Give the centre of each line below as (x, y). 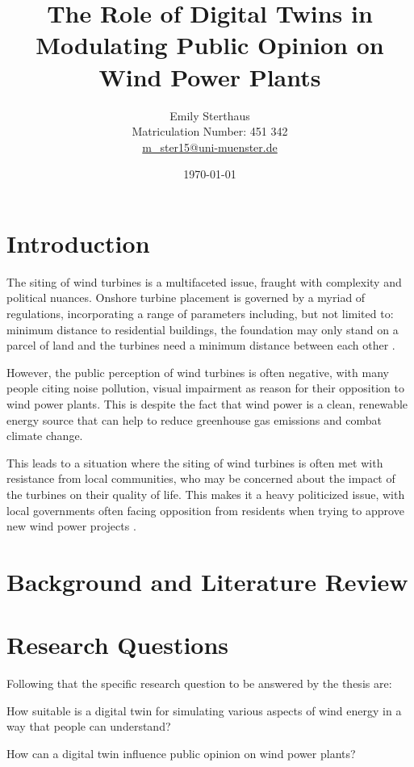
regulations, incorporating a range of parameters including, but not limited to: (200, 313)
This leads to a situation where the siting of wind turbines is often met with (195, 462)
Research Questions (118, 645)
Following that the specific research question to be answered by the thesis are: (199, 683)
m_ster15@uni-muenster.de (210, 147)
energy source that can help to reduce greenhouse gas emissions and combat (194, 419)
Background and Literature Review (207, 581)
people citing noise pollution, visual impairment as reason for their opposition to (205, 388)
